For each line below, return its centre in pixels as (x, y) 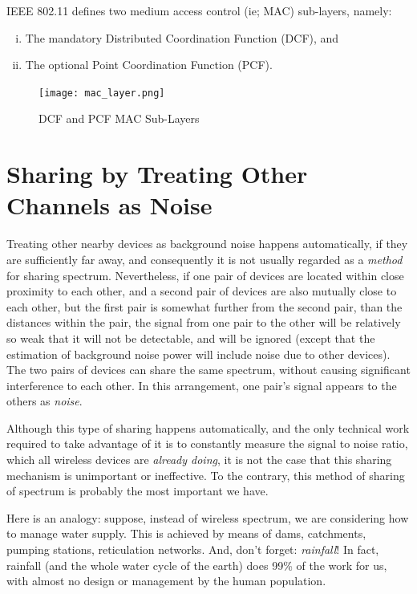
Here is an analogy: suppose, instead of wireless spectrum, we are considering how (208, 517)
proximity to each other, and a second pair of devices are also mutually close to (202, 291)
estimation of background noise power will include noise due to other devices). (198, 354)
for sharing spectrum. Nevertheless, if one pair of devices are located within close (205, 275)
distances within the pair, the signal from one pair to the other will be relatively (204, 322)
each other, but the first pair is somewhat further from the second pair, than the (204, 306)
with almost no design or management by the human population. (166, 581)
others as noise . (45, 401)
